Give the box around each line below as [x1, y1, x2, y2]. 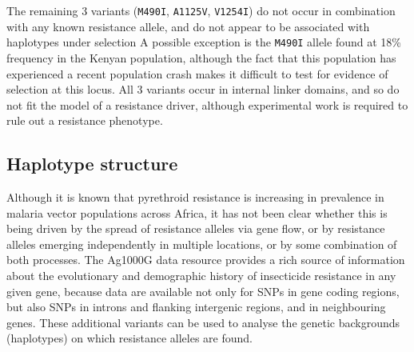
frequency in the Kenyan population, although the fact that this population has [6, 49, 396, 66]
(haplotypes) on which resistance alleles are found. [6, 330, 253, 346]
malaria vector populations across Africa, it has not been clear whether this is [6, 204, 388, 221]
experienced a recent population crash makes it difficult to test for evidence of [6, 65, 388, 82]
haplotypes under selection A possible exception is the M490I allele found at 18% [6, 34, 401, 50]
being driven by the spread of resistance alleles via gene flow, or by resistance [6, 220, 385, 237]
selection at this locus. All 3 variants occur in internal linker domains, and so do [6, 81, 400, 98]
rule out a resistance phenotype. [6, 112, 163, 129]
